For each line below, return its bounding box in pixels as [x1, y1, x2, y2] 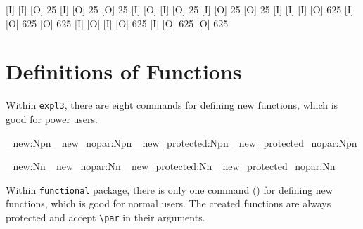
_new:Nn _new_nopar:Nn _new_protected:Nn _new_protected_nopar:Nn [6, 159, 336, 174]
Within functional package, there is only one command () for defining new [6, 182, 333, 197]
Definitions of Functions [6, 57, 242, 86]
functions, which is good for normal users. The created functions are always [6, 196, 331, 211]
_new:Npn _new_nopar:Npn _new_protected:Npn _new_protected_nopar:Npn [6, 135, 357, 150]
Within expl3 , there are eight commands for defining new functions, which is [6, 98, 338, 112]
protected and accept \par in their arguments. [6, 210, 205, 224]
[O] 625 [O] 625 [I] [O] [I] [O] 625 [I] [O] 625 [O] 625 [6, 15, 229, 30]
